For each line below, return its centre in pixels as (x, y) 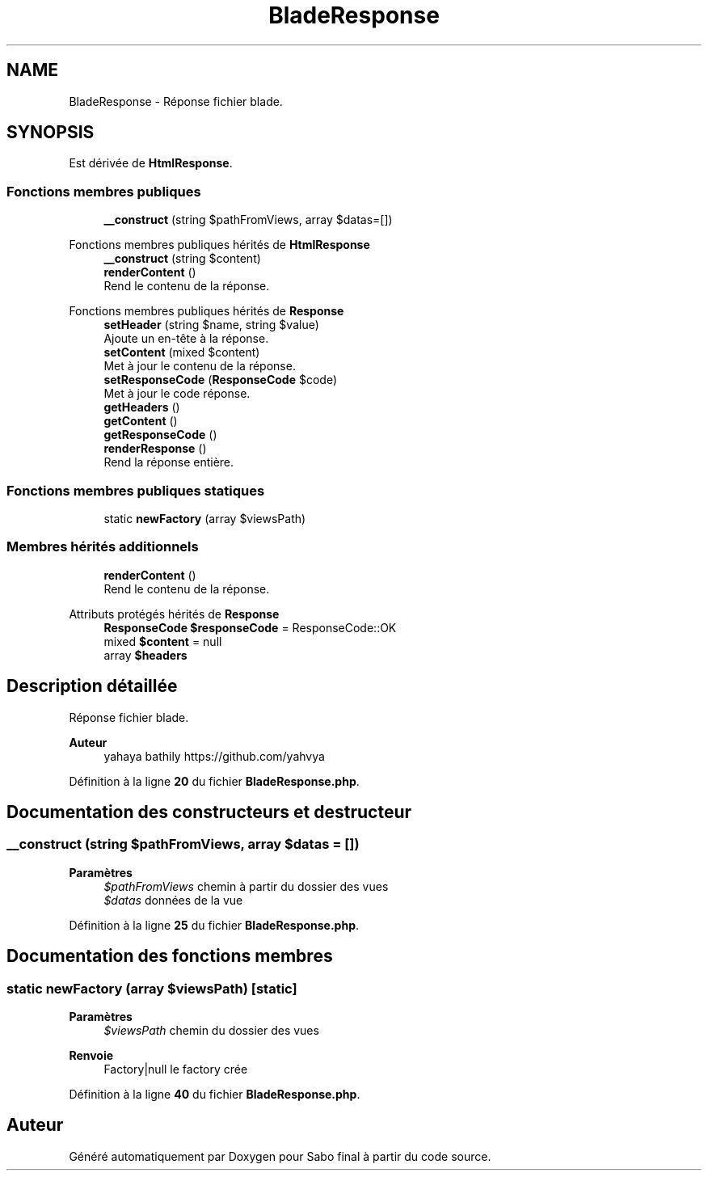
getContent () (141, 421)
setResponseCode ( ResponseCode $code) (221, 380)
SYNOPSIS (51, 133)
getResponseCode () (160, 435)
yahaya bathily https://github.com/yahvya (214, 756)
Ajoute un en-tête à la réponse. (186, 339)
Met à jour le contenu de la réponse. (200, 366)
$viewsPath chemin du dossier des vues (211, 1030)
